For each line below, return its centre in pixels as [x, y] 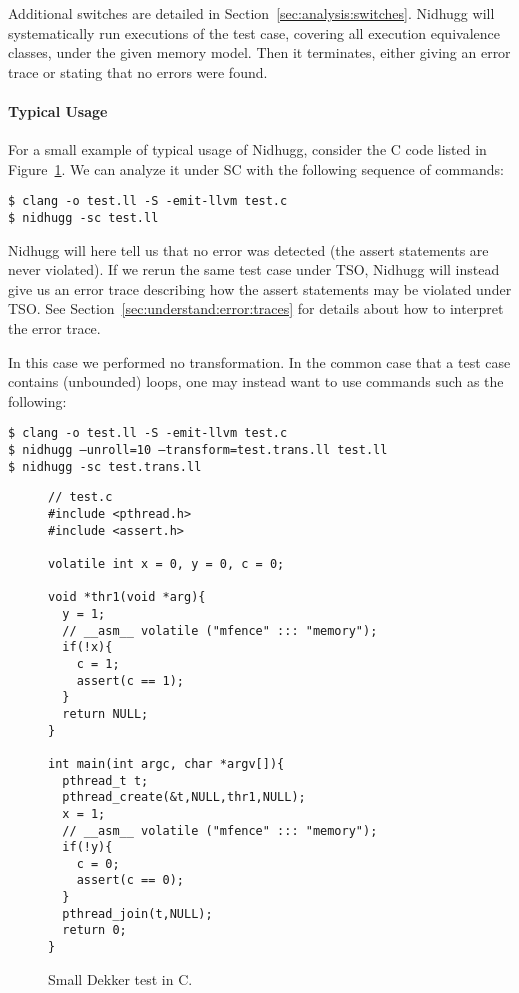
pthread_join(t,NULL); [137, 913]
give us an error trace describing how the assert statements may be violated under [260, 288]
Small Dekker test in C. [120, 978]
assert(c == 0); [130, 880]
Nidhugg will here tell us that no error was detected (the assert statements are [248, 249]
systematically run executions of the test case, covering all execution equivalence [254, 32]
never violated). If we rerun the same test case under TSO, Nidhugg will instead [254, 269]
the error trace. [54, 328]
